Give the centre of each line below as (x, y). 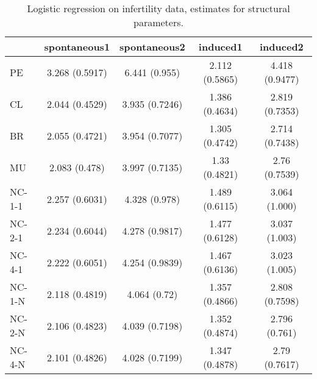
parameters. (158, 22)
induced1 (220, 47)
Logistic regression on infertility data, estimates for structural (158, 8)
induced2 (282, 47)
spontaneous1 (77, 47)
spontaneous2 (152, 47)
